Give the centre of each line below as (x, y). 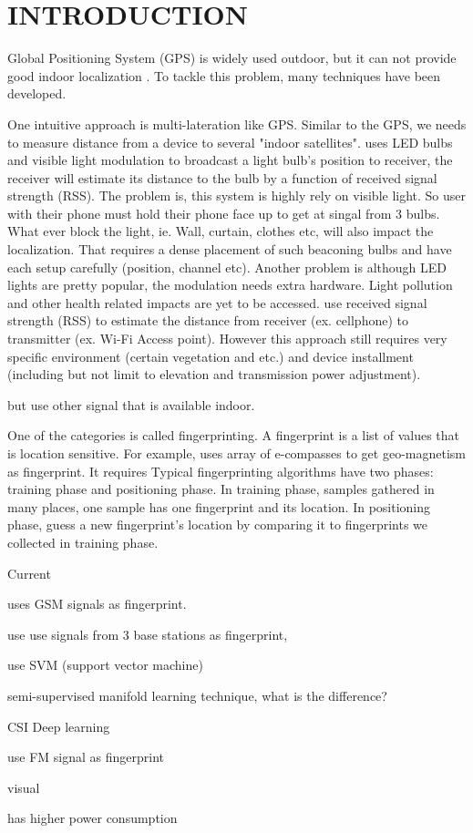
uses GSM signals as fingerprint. (97, 604)
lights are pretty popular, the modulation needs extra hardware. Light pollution (230, 285)
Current (29, 573)
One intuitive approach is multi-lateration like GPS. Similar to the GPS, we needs (237, 123)
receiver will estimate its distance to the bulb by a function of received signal (222, 177)
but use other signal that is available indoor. (131, 404)
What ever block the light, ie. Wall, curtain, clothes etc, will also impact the (221, 231)
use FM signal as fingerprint (86, 757)
